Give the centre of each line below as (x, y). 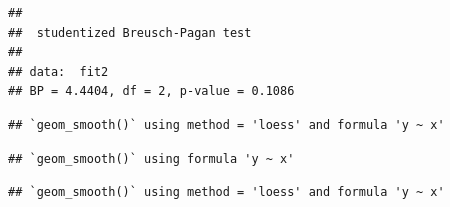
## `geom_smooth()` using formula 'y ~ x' (151, 158)
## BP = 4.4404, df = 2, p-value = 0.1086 (151, 91)
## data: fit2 (58, 71)
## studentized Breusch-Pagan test (130, 32)
